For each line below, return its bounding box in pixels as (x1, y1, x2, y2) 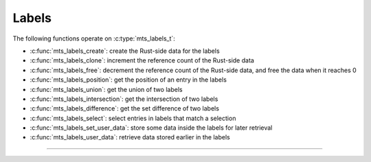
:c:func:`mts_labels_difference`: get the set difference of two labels (30, 104, 220, 113)
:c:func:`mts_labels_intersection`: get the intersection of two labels (30, 95, 218, 103)
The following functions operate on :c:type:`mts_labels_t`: (12, 34, 175, 43)
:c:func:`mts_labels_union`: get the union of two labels (30, 85, 183, 93)
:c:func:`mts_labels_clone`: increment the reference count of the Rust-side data (30, 56, 254, 65)
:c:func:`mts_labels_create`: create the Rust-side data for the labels (30, 47, 220, 55)
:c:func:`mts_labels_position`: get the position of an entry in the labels (30, 76, 227, 84)
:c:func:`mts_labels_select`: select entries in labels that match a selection (30, 114, 236, 122)
